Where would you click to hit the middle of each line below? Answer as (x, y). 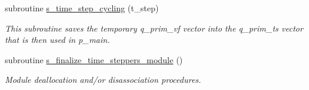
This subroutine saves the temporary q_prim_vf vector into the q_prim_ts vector (154, 28)
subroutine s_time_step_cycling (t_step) (82, 8)
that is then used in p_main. (57, 40)
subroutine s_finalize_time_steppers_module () (94, 59)
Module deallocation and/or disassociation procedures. (103, 80)
